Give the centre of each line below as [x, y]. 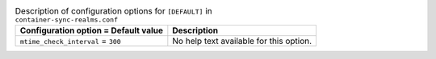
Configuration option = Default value [92, 30]
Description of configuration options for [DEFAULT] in [114, 11]
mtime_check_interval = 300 [70, 41]
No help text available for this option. [242, 41]
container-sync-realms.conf [67, 20]
